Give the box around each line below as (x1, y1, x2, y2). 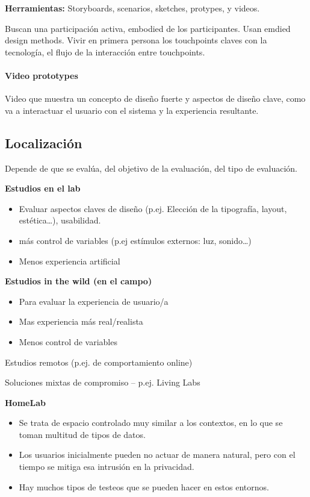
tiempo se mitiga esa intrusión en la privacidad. (19, 460, 194, 473)
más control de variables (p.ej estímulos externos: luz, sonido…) (19, 234, 252, 246)
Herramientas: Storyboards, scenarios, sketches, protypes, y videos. (5, 2, 260, 14)
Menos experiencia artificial (19, 254, 120, 267)
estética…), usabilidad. (19, 214, 101, 227)
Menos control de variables (19, 335, 117, 348)
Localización (5, 133, 82, 152)
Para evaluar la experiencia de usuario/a (19, 295, 169, 307)
